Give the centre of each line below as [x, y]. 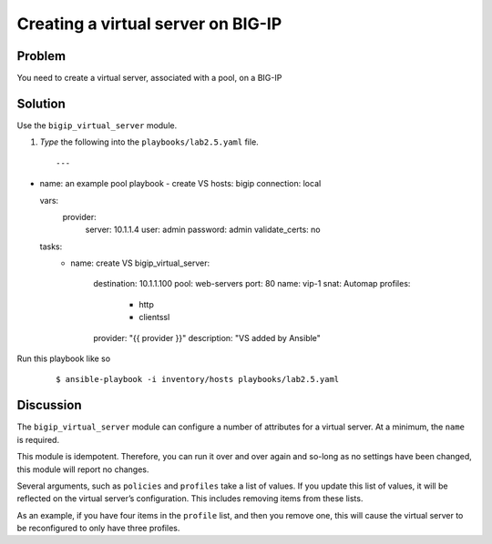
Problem [41, 56]
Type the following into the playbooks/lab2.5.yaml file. [149, 142]
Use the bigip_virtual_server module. [97, 125]
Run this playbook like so [64, 358]
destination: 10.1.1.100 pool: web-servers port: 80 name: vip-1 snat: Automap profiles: [252, 284]
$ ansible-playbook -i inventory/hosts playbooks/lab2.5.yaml [198, 379]
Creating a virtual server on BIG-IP [149, 24]
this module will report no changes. [83, 469]
